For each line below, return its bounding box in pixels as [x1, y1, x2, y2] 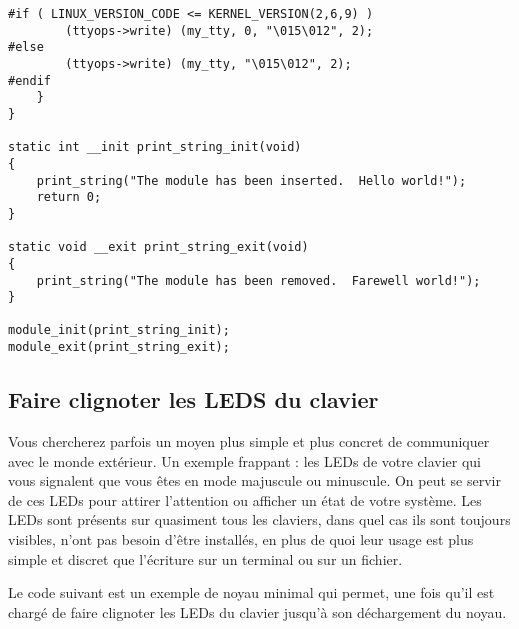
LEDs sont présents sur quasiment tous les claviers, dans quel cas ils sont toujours [8, 509, 511, 530]
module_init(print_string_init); [8, 323, 230, 338]
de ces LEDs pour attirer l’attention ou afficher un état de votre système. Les [8, 489, 482, 510]
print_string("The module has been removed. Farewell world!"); [36, 273, 481, 288]
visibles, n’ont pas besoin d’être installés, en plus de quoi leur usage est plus [8, 528, 474, 549]
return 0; [36, 190, 102, 205]
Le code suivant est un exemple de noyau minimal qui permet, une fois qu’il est [8, 582, 495, 603]
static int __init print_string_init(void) [8, 140, 302, 155]
